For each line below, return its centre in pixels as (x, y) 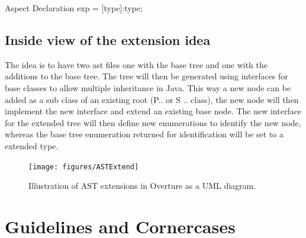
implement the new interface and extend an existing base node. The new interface (153, 111)
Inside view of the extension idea (108, 39)
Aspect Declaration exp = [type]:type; (74, 8)
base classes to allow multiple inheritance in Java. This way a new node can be (148, 87)
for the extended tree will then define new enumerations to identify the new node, (153, 122)
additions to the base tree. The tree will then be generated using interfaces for (146, 76)
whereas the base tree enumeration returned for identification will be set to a (144, 134)
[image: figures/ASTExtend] (84, 167)
